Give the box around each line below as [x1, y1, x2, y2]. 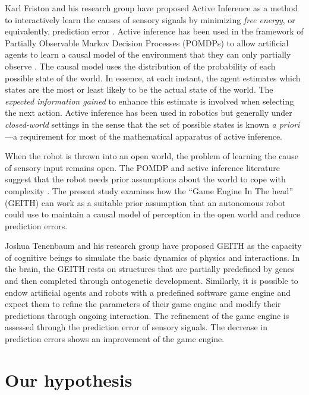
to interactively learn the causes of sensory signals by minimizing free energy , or [5, 13, 295, 26]
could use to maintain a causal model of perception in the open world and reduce [5, 208, 301, 220]
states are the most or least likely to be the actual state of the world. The [5, 83, 273, 96]
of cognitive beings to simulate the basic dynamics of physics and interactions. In [5, 251, 300, 263]
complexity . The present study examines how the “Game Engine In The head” [5, 184, 294, 197]
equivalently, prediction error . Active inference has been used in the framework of [5, 25, 304, 37]
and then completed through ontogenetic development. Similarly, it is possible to [5, 274, 298, 287]
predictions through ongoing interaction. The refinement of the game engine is [5, 309, 289, 321]
